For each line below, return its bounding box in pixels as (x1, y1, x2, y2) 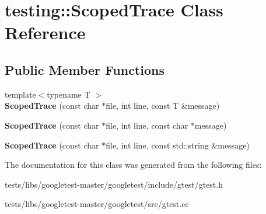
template (5, 88, 36, 100)
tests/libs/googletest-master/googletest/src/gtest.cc (5, 198, 189, 210)
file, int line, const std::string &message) (106, 139, 250, 151)
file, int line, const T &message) (106, 99, 220, 112)
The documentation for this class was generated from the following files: (5, 158, 262, 171)
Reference (5, 20, 86, 44)
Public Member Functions (5, 60, 164, 78)
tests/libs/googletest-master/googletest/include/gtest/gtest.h (5, 178, 223, 190)
